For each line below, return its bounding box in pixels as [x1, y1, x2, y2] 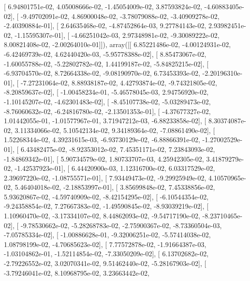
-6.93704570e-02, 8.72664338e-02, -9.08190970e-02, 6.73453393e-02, [4, 68, 200, 78]
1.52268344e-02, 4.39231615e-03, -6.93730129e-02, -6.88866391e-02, [4, 134, 200, 145]
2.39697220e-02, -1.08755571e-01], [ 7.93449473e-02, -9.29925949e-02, [4, 172, 206, 182]
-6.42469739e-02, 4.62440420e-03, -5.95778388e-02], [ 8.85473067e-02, [4, 49, 206, 59]
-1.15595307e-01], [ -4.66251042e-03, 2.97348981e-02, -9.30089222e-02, [15, 30, 220, 40]
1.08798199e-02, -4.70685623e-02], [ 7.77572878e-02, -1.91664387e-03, [4, 239, 206, 249]
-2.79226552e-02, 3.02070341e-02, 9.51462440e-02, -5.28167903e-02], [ [4, 258, 206, 268]
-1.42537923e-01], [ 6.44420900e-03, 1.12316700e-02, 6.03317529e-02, [15, 163, 215, 173]
